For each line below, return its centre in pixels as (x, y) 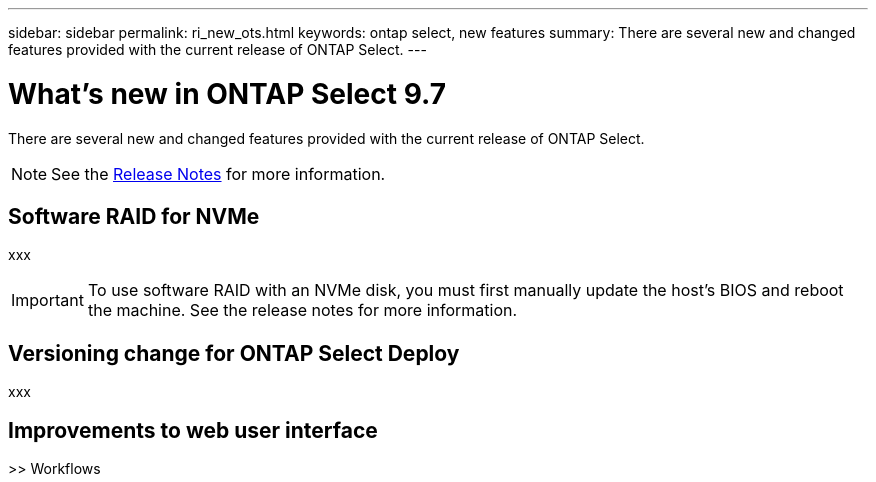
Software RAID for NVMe (134, 216)
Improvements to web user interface (193, 430)
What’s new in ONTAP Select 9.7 (227, 93)
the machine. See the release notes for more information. (302, 310)
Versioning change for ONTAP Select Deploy (234, 353)
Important (47, 300)
